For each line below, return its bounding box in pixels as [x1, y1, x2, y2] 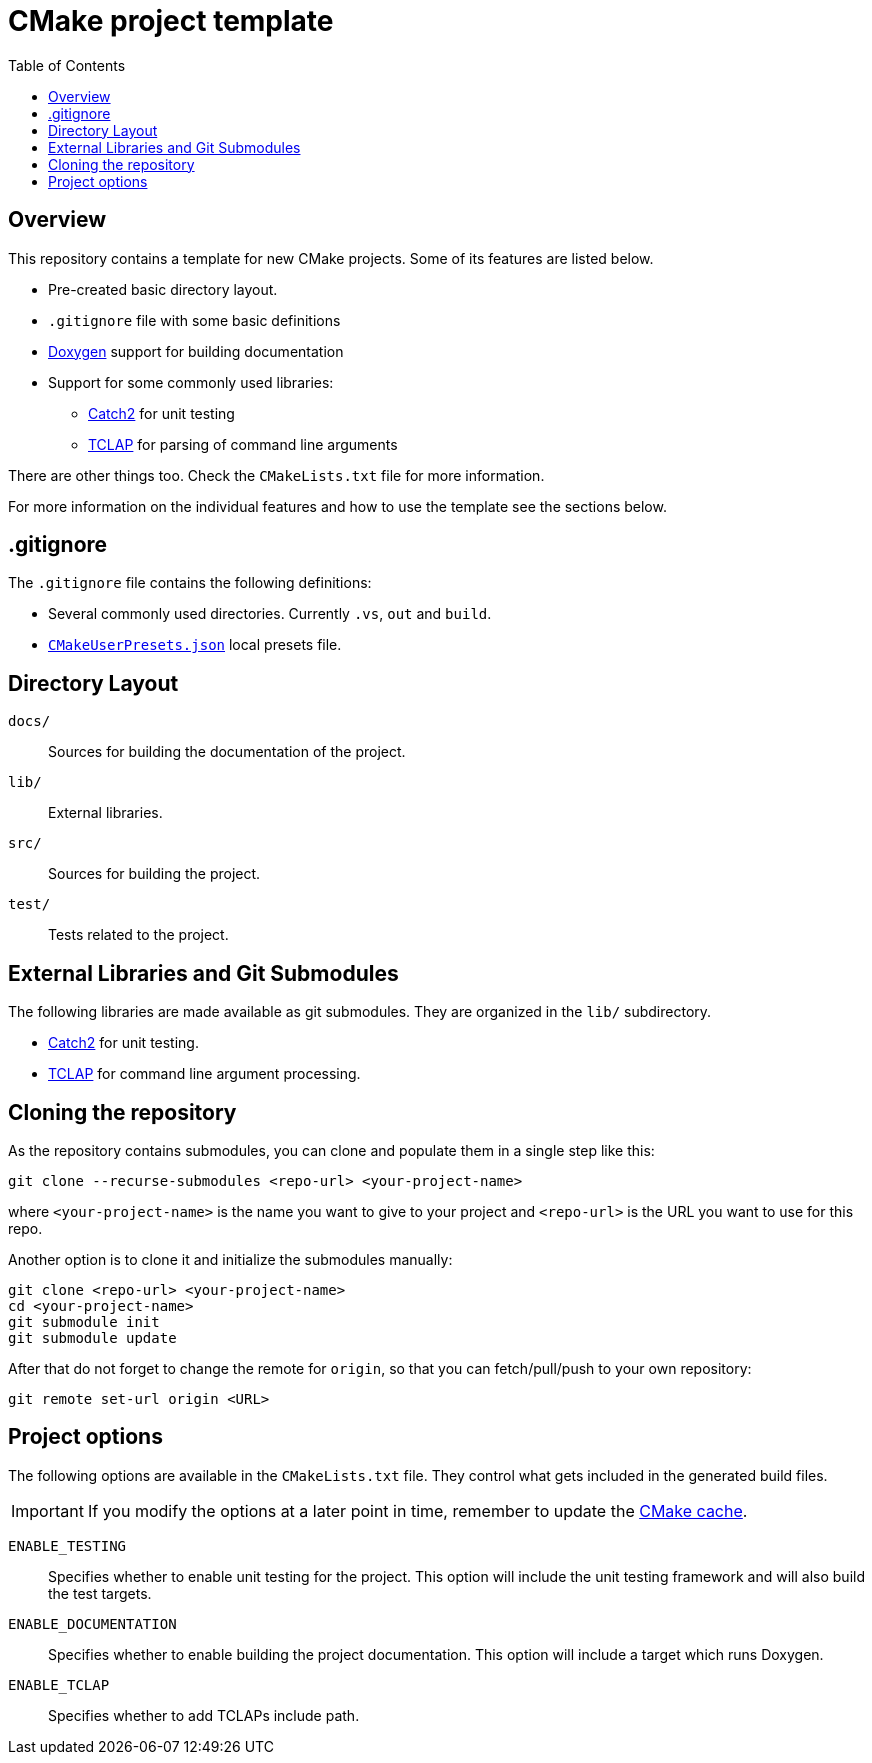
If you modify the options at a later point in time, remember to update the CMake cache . [87, 1500, 748, 1521]
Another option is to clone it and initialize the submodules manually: [8, 1250, 453, 1268]
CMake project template [8, 4, 334, 38]
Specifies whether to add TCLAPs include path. [48, 1706, 360, 1724]
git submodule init [8, 1313, 160, 1330]
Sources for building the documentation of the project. [48, 743, 406, 761]
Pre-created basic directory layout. [48, 280, 278, 298]
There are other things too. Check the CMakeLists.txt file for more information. [8, 466, 545, 484]
